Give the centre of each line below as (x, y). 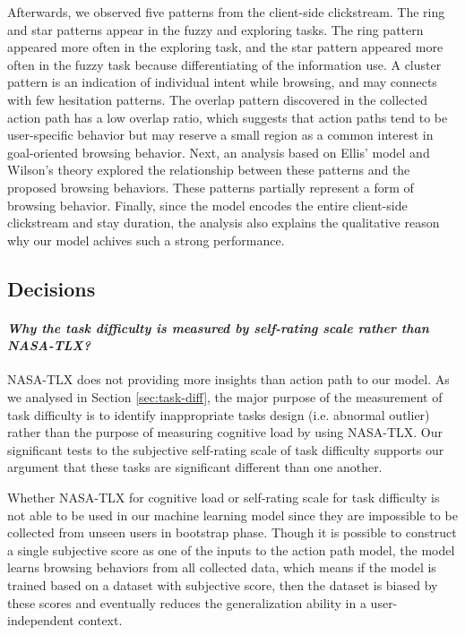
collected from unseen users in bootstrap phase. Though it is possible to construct (232, 532)
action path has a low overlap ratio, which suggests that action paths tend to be (228, 117)
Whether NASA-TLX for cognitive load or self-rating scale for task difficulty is (224, 498)
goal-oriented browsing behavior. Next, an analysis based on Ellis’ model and (219, 152)
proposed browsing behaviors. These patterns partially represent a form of (211, 187)
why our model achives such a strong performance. (146, 240)
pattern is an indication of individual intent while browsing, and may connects (222, 82)
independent (41, 620)
